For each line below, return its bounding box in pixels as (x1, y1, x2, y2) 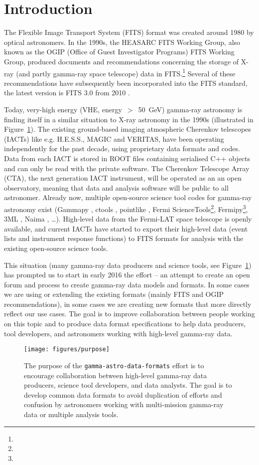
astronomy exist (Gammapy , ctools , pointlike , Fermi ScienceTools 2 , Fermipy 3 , (4, 202, 248, 214)
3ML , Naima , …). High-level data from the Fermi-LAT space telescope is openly (4, 214, 252, 224)
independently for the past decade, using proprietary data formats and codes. (4, 143, 240, 154)
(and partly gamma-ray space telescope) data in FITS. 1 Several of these (16, 66, 236, 78)
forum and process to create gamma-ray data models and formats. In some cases (4, 279, 250, 289)
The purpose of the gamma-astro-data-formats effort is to (24, 360, 204, 370)
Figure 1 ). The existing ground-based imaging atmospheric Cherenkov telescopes (4, 124, 251, 134)
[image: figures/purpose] (24, 346, 110, 353)
